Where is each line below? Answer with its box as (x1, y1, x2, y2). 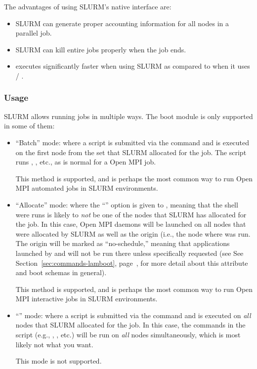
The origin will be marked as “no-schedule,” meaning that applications (15, 238, 230, 248)
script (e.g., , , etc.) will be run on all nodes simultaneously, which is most (15, 329, 241, 340)
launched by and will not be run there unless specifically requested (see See (15, 247, 244, 258)
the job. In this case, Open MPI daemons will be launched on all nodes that (15, 219, 246, 229)
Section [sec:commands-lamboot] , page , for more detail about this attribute (15, 257, 248, 268)
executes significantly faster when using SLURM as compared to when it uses (15, 61, 250, 71)
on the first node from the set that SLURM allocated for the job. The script (15, 147, 247, 157)
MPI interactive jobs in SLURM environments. (15, 293, 158, 304)
